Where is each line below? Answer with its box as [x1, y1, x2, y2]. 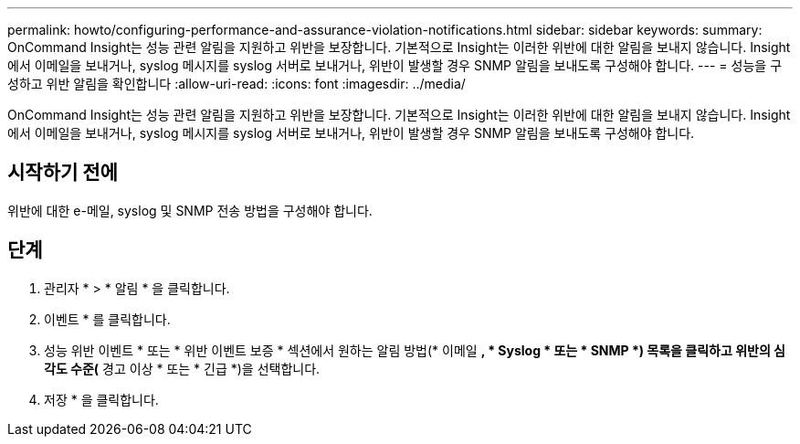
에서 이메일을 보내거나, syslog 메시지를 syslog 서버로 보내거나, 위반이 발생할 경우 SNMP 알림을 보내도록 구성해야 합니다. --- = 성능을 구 [7, 58, 783, 73]
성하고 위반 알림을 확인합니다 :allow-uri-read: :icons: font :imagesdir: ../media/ [7, 76, 466, 91]
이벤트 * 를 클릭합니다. [44, 311, 171, 327]
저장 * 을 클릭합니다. [44, 391, 159, 407]
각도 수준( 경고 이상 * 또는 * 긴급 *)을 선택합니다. [44, 360, 321, 376]
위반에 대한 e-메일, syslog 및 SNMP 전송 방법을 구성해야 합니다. [7, 202, 373, 218]
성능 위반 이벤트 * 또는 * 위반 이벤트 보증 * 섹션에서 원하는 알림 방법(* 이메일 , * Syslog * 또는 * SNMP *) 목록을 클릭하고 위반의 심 [44, 342, 785, 358]
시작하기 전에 [7, 161, 118, 185]
